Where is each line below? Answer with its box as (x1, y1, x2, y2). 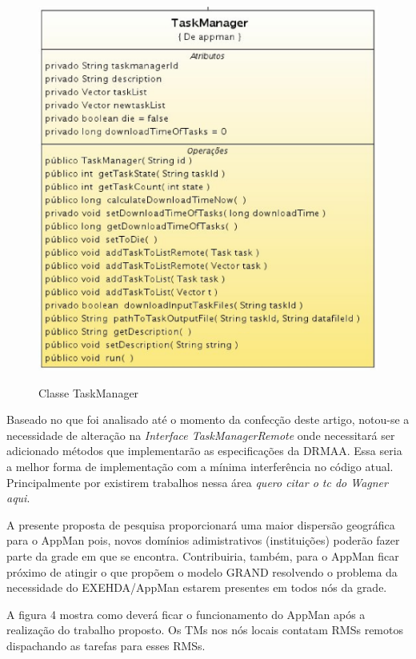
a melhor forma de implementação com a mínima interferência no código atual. (6, 458, 394, 475)
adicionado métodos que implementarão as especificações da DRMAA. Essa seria (6, 442, 402, 459)
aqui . (6, 489, 30, 506)
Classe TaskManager (38, 384, 139, 401)
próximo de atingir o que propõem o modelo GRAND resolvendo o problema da (6, 563, 398, 580)
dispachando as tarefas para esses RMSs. (6, 637, 206, 654)
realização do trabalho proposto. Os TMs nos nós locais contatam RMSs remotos (6, 621, 403, 638)
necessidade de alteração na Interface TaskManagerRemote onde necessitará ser (6, 426, 395, 443)
